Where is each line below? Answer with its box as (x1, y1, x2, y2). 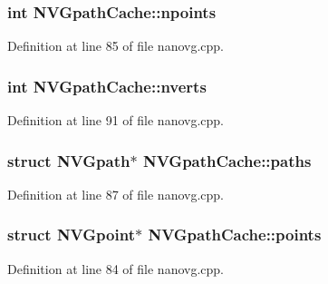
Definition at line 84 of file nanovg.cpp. (7, 259, 225, 278)
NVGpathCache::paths (142, 149, 312, 171)
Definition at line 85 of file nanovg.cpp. (7, 36, 225, 55)
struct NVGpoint (7, 223, 135, 246)
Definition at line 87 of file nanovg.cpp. (7, 184, 225, 203)
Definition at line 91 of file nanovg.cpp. (7, 111, 225, 130)
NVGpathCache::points (148, 223, 322, 246)
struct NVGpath (7, 149, 130, 171)
